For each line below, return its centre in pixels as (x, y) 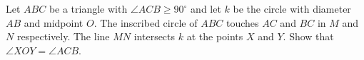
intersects (155, 36)
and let (206, 8)
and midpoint (54, 22)
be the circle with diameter (292, 8)
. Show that (308, 36)
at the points (215, 36)
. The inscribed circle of (146, 22)
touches (242, 22)
